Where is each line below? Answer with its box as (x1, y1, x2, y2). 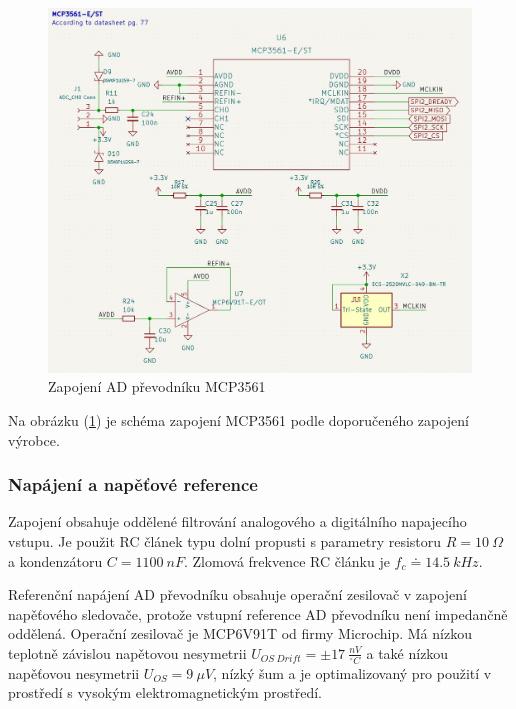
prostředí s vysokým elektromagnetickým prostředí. (8, 682, 322, 703)
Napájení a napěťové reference (8, 472, 258, 497)
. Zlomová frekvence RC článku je (184, 550, 390, 571)
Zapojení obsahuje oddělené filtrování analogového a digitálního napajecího (8, 511, 467, 532)
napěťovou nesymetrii (8, 662, 140, 683)
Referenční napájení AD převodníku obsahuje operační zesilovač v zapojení (8, 584, 467, 605)
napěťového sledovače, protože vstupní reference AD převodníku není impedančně (8, 603, 508, 624)
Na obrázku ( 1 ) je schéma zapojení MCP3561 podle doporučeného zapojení (8, 409, 469, 430)
